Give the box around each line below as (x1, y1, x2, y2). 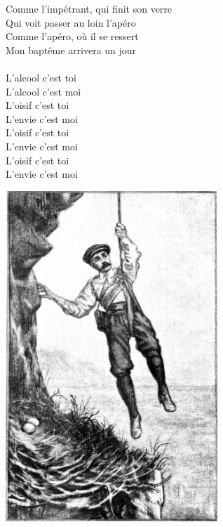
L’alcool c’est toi (6, 70, 76, 84)
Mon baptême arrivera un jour (6, 42, 137, 57)
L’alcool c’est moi (6, 84, 81, 98)
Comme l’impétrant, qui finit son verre (6, 1, 173, 15)
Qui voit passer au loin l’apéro (6, 15, 136, 30)
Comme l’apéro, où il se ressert (6, 29, 139, 44)
